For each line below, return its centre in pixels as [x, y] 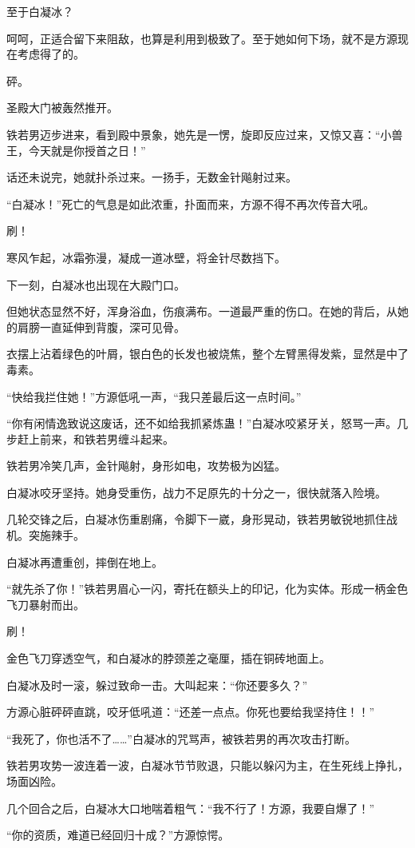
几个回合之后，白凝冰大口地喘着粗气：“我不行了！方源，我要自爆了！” [191, 808]
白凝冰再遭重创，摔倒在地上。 [85, 561]
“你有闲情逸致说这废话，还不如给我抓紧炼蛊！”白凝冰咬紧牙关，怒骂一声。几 [207, 423]
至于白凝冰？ [40, 11]
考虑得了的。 [51, 54]
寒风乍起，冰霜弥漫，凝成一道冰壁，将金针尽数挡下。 [146, 257]
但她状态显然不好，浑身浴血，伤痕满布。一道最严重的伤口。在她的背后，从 [202, 311]
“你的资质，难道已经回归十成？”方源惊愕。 [118, 835]
